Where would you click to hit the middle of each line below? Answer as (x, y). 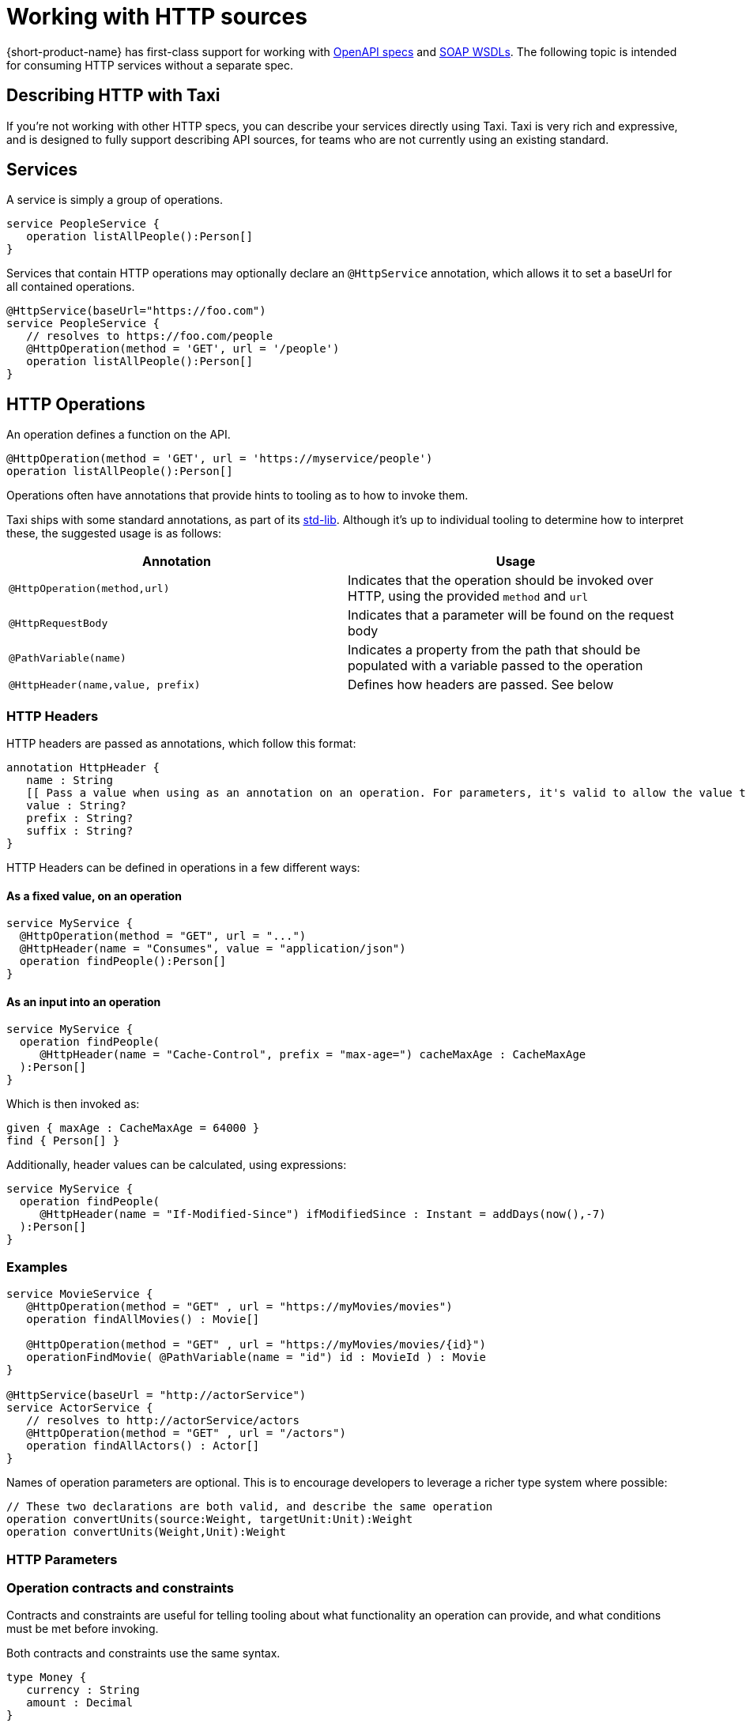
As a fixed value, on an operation (94, 895)
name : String (70, 780)
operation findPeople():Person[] (123, 961)
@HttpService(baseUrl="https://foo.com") (136, 311)
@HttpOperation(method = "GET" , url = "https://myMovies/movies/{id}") (256, 1345)
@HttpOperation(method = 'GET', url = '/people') (183, 349)
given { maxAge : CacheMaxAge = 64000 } (133, 1128)
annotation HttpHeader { (83, 768)
